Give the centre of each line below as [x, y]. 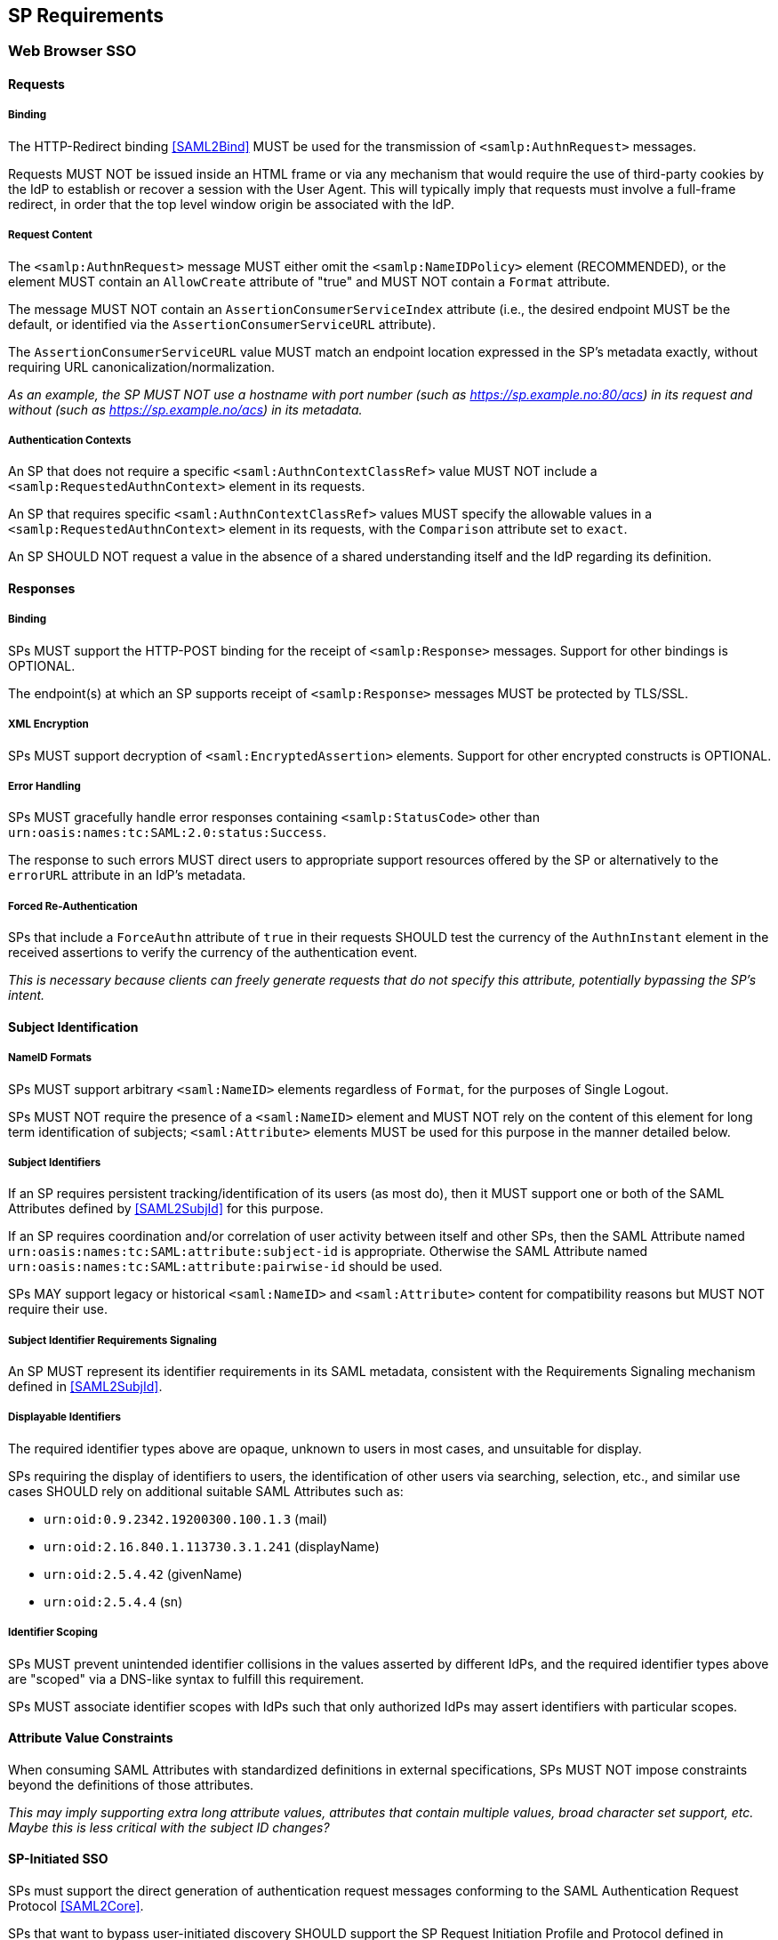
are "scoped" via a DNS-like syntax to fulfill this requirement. [186, 1678]
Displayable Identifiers [64, 1417]
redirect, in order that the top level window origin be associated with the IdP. [231, 204]
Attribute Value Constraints [91, 1738]
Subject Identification [73, 1026]
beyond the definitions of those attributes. [131, 1784]
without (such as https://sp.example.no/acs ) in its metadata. [185, 409]
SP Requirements [86, 16]
